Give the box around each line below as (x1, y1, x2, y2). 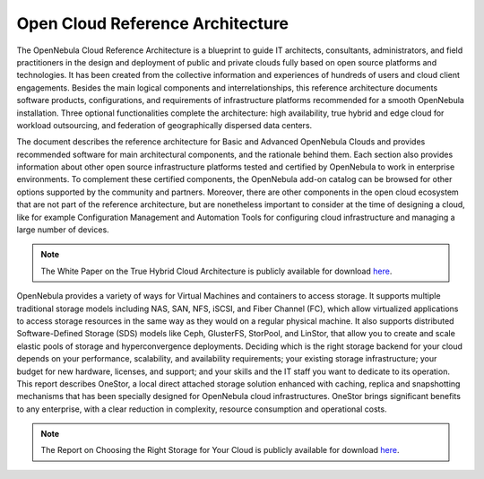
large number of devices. (16, 224, 109, 235)
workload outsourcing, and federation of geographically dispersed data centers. (16, 119, 313, 130)
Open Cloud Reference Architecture (16, 13, 290, 33)
